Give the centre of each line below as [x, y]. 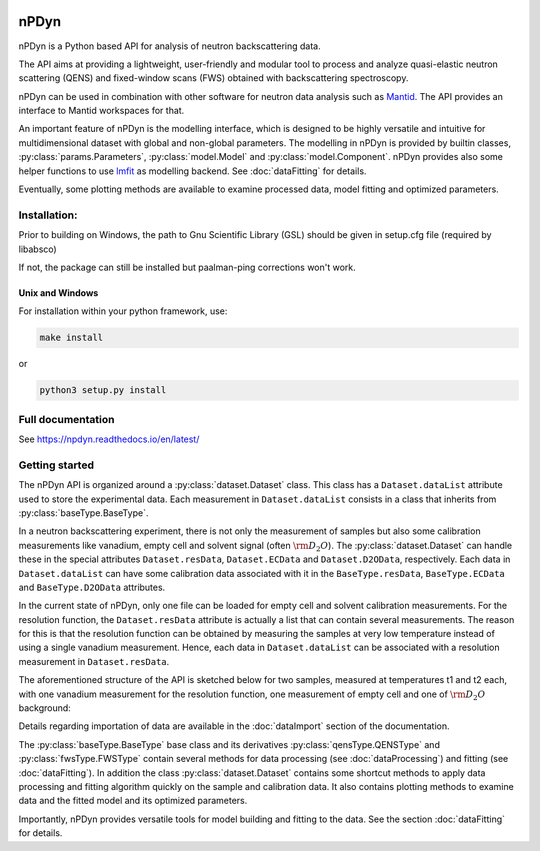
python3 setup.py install [103, 390]
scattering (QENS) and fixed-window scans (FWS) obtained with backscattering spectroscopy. [213, 78]
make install [71, 338]
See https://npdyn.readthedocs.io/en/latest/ [109, 439]
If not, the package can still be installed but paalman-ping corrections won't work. [187, 267]
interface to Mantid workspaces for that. [101, 111]
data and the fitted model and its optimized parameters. [133, 801]
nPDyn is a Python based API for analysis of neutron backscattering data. [169, 46]
